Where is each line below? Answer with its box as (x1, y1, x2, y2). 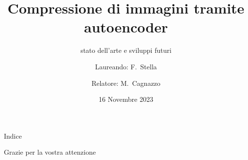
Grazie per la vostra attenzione (4, 147, 96, 157)
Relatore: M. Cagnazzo (91, 78, 161, 88)
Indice (4, 130, 22, 141)
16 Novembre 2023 (98, 94, 154, 104)
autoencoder (84, 17, 168, 37)
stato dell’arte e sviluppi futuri (80, 45, 171, 55)
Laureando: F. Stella (95, 61, 157, 71)
